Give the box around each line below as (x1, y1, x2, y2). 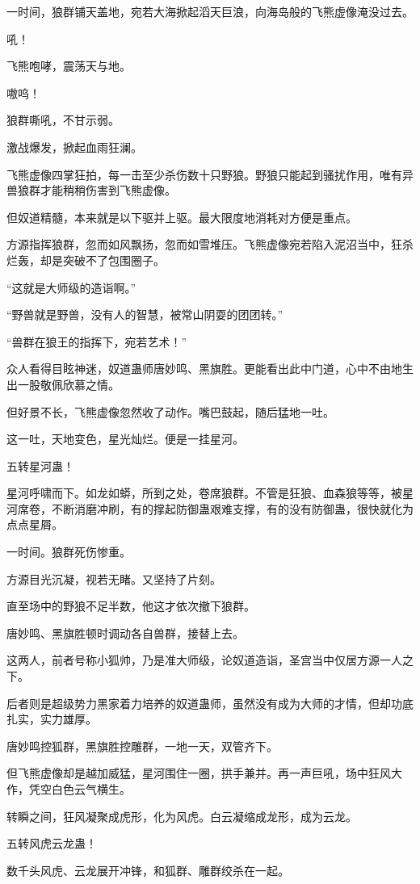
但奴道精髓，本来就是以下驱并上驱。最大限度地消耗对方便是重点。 (6, 208, 357, 225)
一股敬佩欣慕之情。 (17, 375, 120, 392)
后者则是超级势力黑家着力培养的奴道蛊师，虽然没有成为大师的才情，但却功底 (6, 694, 414, 711)
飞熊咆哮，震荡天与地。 (6, 57, 131, 74)
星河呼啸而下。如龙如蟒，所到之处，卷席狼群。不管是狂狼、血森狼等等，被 (6, 484, 402, 501)
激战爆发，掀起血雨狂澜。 (6, 138, 142, 155)
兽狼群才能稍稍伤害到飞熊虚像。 (6, 182, 176, 199)
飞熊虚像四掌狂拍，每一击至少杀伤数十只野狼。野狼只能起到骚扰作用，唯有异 (6, 165, 414, 182)
